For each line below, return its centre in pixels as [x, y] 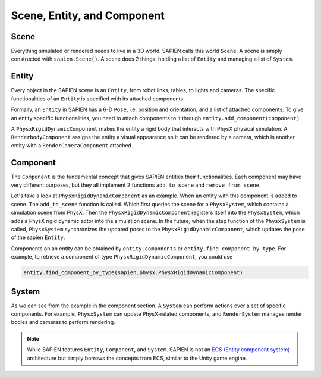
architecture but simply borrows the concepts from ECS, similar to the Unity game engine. [137, 358]
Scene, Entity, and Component [88, 15]
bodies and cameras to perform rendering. [63, 322]
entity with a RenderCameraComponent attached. [72, 145]
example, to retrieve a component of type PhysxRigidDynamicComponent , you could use [122, 257]
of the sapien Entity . [38, 237]
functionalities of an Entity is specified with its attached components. [98, 99]
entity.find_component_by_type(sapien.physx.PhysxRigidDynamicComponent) [133, 273]
